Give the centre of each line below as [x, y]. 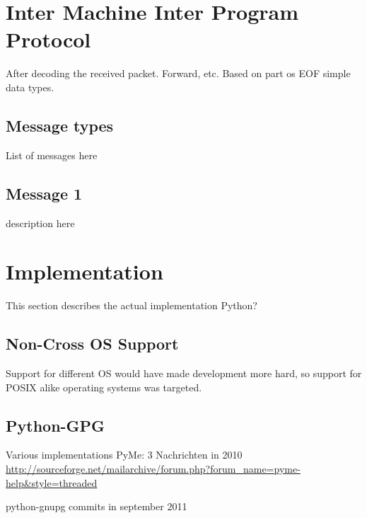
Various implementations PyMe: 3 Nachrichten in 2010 [124, 455]
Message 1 [44, 193]
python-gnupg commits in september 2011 [97, 506]
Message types [60, 125]
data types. [30, 87]
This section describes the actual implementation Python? [132, 305]
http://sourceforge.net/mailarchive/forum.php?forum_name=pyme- [153, 468]
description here [40, 223]
